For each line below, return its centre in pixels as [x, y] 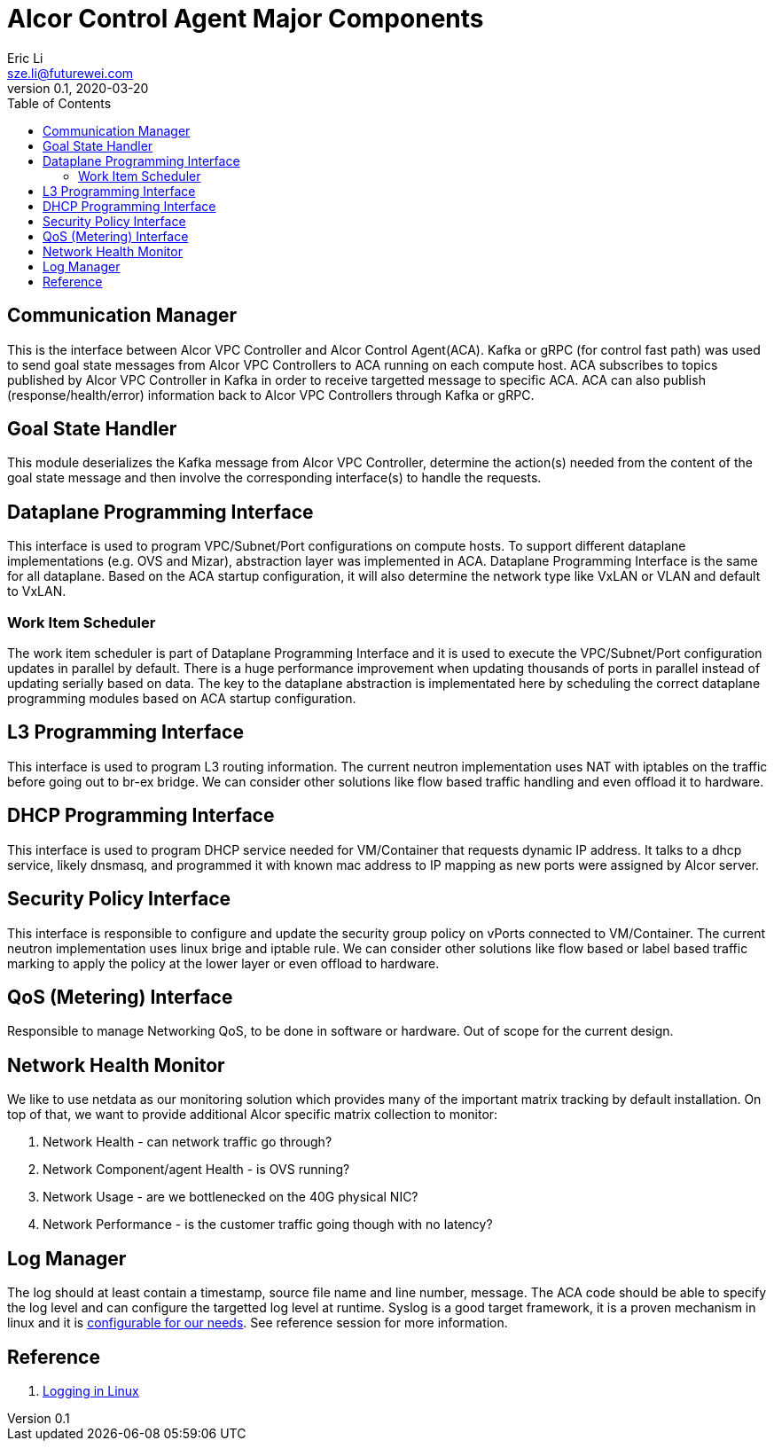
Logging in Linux [91, 1390]
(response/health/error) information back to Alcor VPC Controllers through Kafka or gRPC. [271, 395]
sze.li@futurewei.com [70, 73]
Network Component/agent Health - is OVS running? [196, 1170]
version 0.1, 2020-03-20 [78, 88]
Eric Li [25, 58]
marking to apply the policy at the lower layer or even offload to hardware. [223, 963]
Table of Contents [59, 103]
